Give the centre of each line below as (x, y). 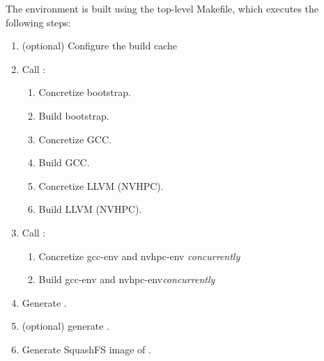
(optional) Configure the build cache (99, 46)
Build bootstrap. (74, 115)
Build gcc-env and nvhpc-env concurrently (127, 279)
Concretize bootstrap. (85, 92)
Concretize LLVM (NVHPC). (101, 185)
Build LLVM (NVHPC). (90, 209)
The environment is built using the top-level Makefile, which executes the (162, 8)
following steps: (38, 22)
